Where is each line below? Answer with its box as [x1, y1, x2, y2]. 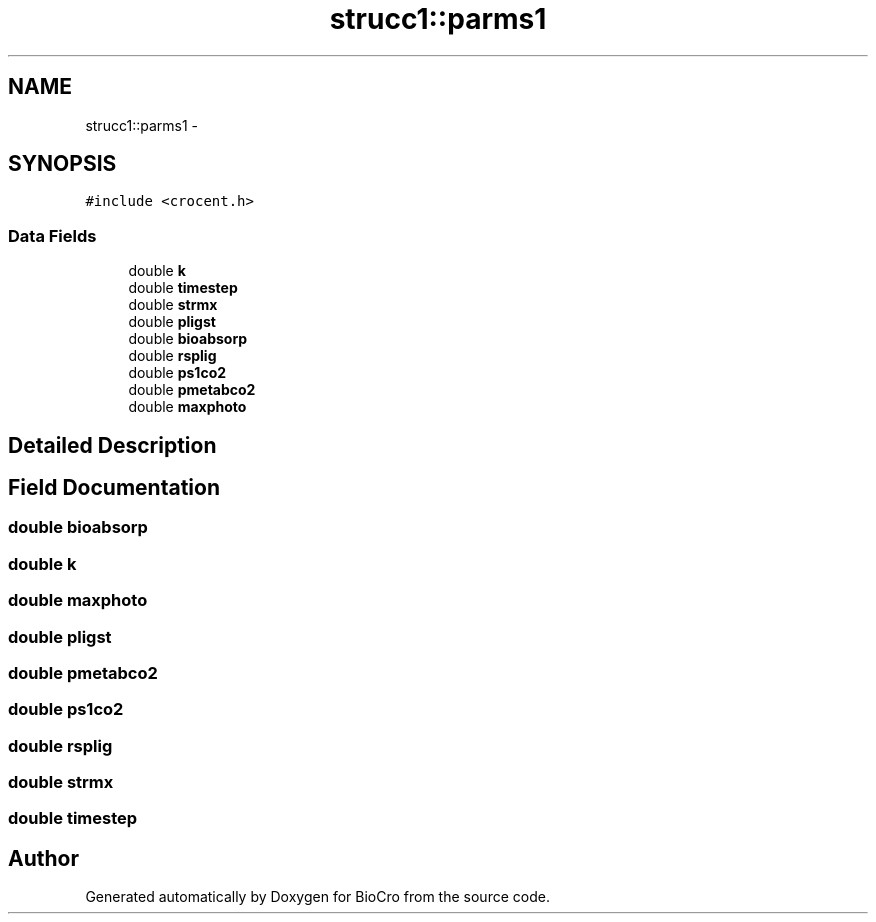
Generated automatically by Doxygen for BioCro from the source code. [85, 888, 550, 906]
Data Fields [8, 225, 97, 246]
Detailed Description [8, 432, 217, 458]
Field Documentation [8, 475, 220, 501]
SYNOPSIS [8, 151, 117, 177]
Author [8, 845, 79, 871]
